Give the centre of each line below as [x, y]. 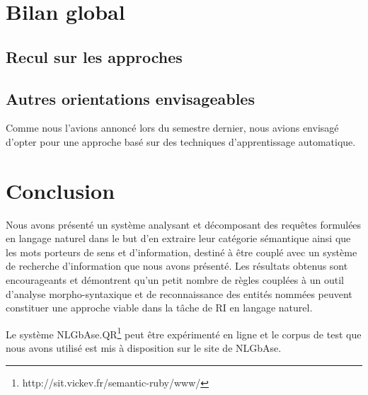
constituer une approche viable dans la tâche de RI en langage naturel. [159, 308]
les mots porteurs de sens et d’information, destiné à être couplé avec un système [182, 252]
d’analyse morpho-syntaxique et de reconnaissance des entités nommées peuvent [179, 293]
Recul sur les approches [94, 56]
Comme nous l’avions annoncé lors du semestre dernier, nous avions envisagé [172, 128]
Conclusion [61, 190]
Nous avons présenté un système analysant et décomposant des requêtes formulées [184, 224]
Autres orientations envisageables [130, 98]
